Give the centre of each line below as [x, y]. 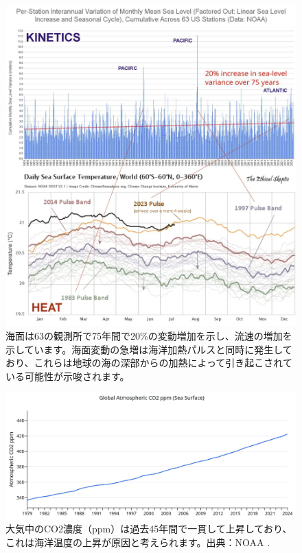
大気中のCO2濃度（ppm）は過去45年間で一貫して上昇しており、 [149, 529]
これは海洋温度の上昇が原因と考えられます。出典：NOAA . [138, 542]
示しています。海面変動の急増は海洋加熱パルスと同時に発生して [149, 349]
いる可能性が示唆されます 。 [68, 376]
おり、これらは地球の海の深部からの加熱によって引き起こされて [149, 363]
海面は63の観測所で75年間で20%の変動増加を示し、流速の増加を [149, 335]
